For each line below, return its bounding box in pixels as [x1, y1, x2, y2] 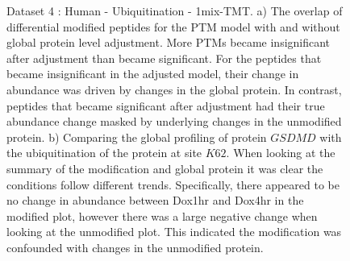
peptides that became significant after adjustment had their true [6, 97, 325, 114]
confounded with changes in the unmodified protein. [6, 238, 264, 255]
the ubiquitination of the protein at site [6, 144, 202, 161]
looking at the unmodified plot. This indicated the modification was [6, 223, 342, 240]
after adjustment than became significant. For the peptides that [6, 49, 322, 66]
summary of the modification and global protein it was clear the [6, 159, 323, 176]
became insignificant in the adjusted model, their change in [6, 65, 299, 82]
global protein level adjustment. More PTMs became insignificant [6, 34, 331, 51]
